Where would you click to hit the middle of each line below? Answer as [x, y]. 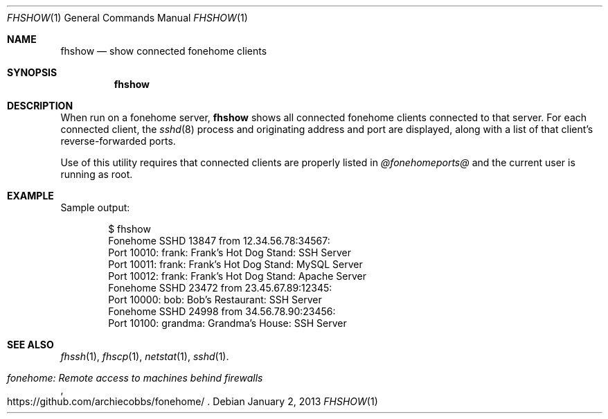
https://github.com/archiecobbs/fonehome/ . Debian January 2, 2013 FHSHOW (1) [193, 401]
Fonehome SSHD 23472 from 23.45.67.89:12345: [220, 288]
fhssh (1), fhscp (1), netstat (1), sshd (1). [145, 356]
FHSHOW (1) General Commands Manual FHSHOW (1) [127, 18]
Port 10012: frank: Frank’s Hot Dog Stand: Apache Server [238, 276]
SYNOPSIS [32, 72]
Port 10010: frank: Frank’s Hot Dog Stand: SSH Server [230, 252]
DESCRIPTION [40, 106]
